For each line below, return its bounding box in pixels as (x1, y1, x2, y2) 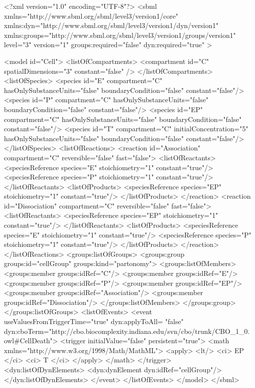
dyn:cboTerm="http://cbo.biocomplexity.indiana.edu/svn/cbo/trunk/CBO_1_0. (4, 326, 250, 336)
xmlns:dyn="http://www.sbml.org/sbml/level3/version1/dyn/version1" (4, 20, 219, 30)
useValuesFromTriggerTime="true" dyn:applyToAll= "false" (4, 316, 184, 326)
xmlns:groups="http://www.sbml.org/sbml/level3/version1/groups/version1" (4, 30, 236, 40)
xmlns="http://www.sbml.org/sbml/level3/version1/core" (4, 10, 178, 21)
